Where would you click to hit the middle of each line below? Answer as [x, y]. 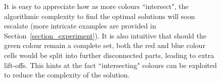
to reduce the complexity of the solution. [67, 75]
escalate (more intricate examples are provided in [80, 26]
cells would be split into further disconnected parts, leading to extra [109, 55]
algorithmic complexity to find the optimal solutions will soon [100, 16]
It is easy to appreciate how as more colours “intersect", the [96, 6]
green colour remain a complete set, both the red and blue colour [105, 45]
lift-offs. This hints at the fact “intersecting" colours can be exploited [111, 65]
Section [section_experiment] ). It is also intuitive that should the [105, 35]
